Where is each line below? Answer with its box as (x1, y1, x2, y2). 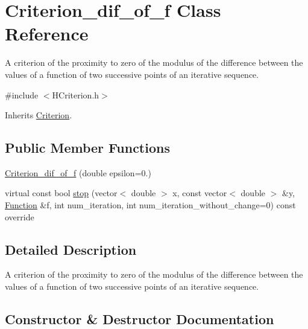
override (5, 210, 34, 223)
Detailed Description (5, 240, 137, 258)
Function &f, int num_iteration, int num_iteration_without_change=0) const (5, 199, 296, 211)
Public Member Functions (5, 138, 170, 157)
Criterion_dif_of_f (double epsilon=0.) (5, 166, 151, 179)
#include (5, 88, 39, 101)
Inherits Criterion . (5, 109, 72, 121)
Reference (5, 21, 89, 46)
